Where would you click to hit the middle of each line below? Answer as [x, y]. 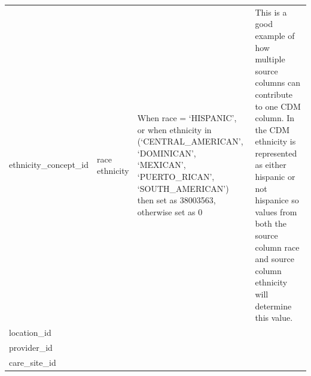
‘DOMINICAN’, [167, 153]
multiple [270, 59]
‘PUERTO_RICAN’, [176, 177]
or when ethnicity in [174, 129]
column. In [275, 118]
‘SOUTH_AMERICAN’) [183, 188]
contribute [274, 94]
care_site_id [33, 362]
